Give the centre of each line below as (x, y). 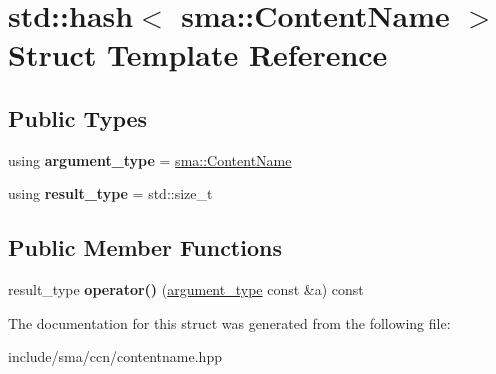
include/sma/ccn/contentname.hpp (115, 356)
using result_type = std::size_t (110, 193)
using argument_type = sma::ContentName (150, 159)
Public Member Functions (145, 247)
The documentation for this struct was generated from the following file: (229, 322)
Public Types (78, 117)
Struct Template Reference (198, 54)
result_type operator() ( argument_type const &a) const (186, 289)
